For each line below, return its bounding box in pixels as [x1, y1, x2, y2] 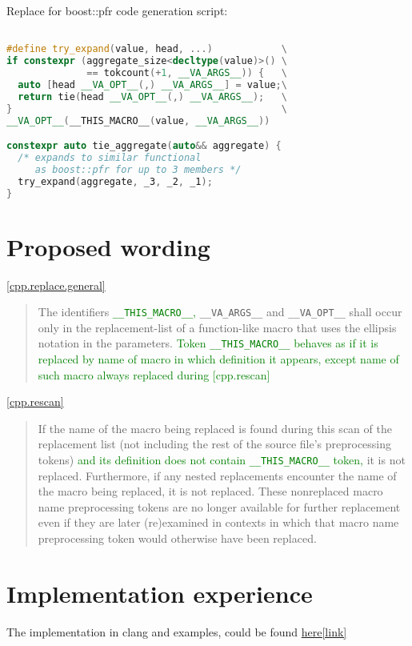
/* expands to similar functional [18, 151, 202, 163]
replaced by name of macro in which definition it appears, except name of [38, 351, 399, 367]
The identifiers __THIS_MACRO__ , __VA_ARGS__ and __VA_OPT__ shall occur [38, 303, 402, 320]
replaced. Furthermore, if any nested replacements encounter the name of [38, 467, 397, 483]
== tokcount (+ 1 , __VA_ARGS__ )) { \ [86, 67, 287, 78]
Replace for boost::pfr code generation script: [6, 2, 228, 18]
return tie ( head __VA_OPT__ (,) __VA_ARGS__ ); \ [18, 90, 287, 102]
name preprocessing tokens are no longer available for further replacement [38, 498, 401, 515]
